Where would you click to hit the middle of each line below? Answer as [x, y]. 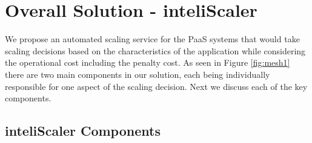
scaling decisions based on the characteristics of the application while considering [155, 50]
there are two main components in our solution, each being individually [138, 74]
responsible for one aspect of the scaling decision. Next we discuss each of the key [156, 86]
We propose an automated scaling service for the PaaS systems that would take [152, 39]
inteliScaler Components [83, 131]
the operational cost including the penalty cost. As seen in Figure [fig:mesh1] [148, 62]
